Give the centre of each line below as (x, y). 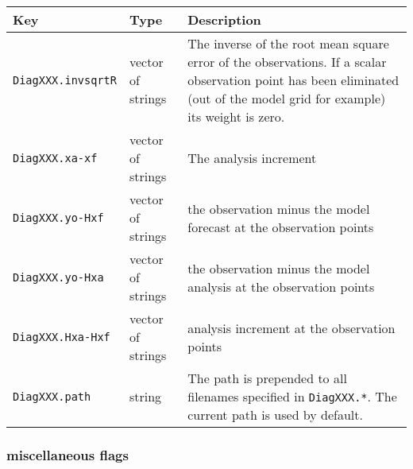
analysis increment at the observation (291, 328)
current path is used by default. (275, 415)
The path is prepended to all (267, 378)
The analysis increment (252, 158)
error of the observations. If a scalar (287, 62)
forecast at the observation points (281, 227)
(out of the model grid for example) (287, 98)
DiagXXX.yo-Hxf (58, 217)
